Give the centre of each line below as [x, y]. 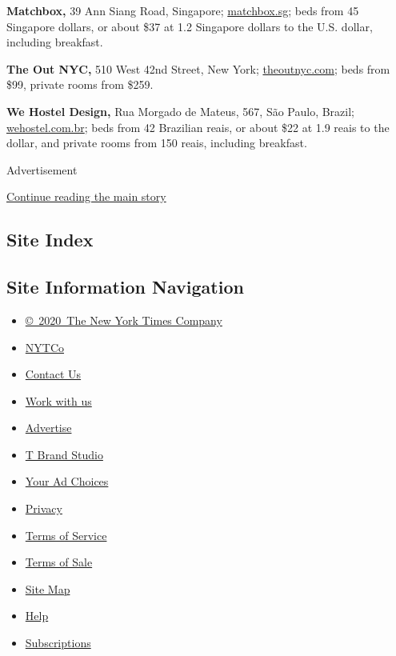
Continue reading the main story [86, 196]
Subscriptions [58, 643]
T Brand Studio [64, 454]
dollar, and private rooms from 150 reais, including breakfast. [157, 143]
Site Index [50, 240]
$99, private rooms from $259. [80, 84]
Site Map [48, 588]
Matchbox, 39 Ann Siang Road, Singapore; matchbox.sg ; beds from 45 [183, 10]
